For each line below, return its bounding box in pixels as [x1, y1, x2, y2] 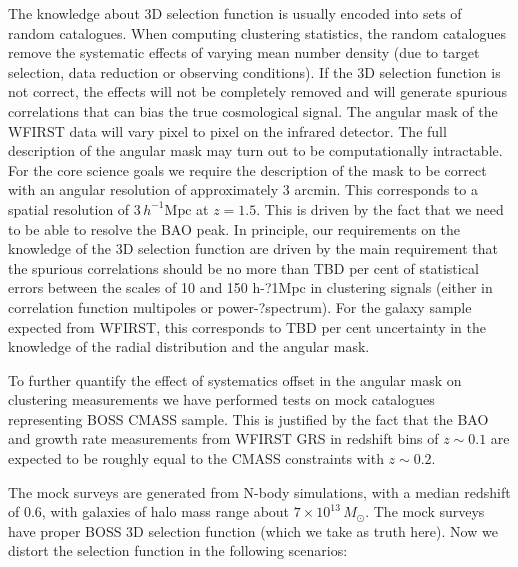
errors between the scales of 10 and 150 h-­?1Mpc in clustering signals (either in [8, 277, 493, 298]
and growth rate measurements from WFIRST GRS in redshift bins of [8, 428, 439, 449]
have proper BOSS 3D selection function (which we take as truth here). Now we [8, 520, 498, 541]
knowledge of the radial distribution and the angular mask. [8, 336, 370, 357]
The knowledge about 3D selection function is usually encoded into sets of [8, 3, 462, 23]
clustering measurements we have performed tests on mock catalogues [8, 389, 435, 410]
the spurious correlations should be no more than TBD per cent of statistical [8, 257, 479, 278]
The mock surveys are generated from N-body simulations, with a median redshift [8, 481, 511, 502]
